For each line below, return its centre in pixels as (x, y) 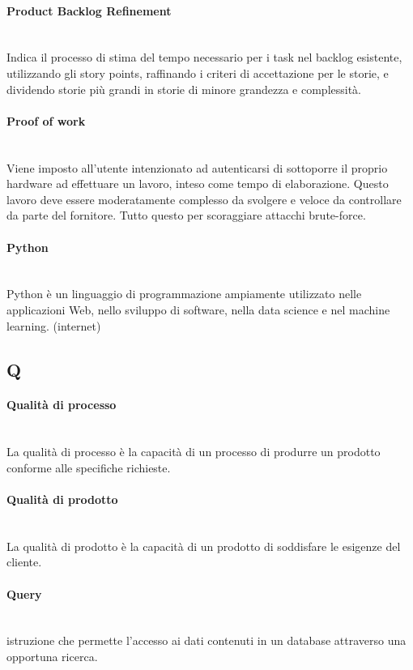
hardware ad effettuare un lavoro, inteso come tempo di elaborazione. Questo (198, 184)
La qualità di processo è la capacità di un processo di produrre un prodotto (194, 452)
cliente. (24, 562)
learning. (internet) (54, 325)
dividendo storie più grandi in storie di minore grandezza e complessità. (184, 89)
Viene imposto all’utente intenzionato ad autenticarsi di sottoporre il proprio (197, 167)
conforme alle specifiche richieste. (89, 467)
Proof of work (46, 120)
